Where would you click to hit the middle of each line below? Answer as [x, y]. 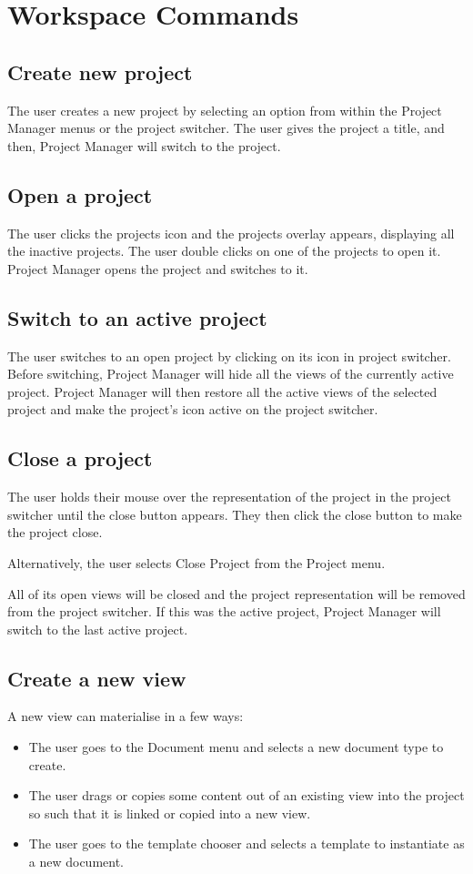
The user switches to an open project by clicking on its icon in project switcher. [229, 356]
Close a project [80, 458]
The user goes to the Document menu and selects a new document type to [236, 747]
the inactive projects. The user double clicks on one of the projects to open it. [224, 251]
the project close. [55, 532]
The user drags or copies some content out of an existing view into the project [247, 795]
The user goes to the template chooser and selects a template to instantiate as [247, 844]
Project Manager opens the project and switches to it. [158, 268]
